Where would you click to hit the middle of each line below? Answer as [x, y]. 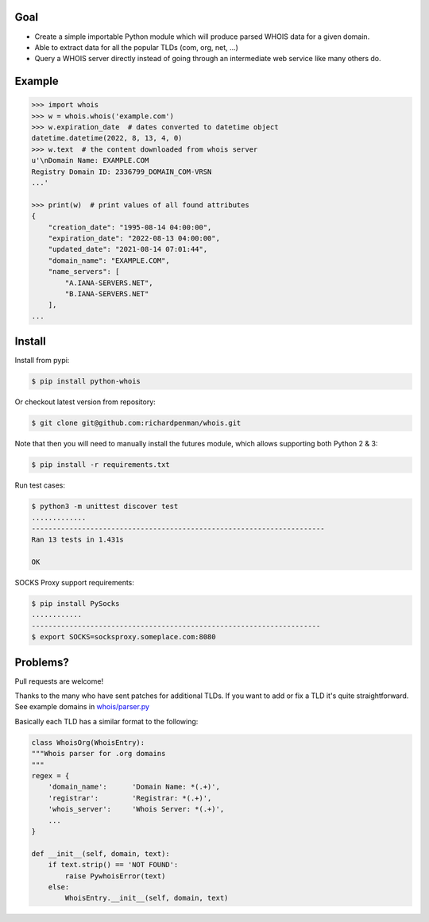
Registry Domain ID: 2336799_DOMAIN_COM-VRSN [122, 172]
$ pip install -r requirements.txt [100, 465]
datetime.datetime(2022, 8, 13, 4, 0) [107, 138]
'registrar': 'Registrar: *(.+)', [130, 798]
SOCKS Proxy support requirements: [75, 583]
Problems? [42, 662]
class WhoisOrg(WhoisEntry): [88, 742]
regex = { [50, 776]
